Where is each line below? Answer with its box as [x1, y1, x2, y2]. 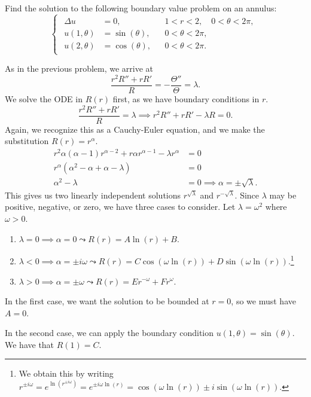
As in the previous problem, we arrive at [5, 62, 154, 75]
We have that [5, 338, 54, 350]
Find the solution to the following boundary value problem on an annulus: [5, 2, 277, 14]
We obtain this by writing [19, 367, 114, 380]
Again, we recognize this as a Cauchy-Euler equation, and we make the [5, 123, 265, 135]
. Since [234, 188, 260, 201]
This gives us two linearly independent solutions [5, 188, 181, 201]
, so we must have [231, 295, 296, 307]
